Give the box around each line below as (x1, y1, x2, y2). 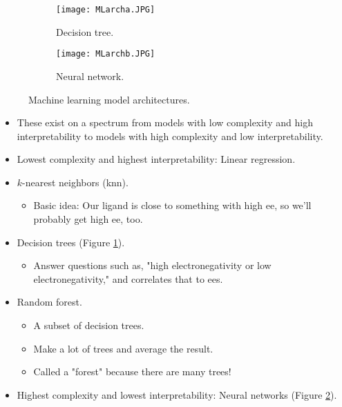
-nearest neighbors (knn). (22, 175, 129, 189)
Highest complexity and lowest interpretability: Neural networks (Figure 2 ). (17, 387, 337, 401)
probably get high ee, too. (33, 212, 143, 226)
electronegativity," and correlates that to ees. (33, 271, 223, 286)
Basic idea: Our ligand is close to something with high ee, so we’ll (33, 198, 312, 212)
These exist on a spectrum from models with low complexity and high (17, 115, 313, 130)
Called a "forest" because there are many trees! (33, 364, 231, 379)
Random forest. (17, 295, 82, 309)
